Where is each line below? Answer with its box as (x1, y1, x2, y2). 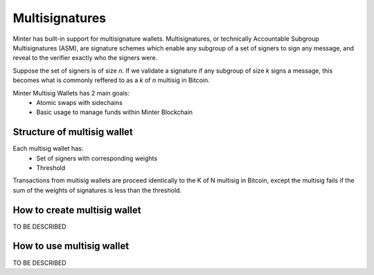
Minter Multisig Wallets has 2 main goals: (12, 88, 130, 97)
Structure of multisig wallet (12, 126, 133, 138)
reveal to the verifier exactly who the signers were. (12, 54, 158, 62)
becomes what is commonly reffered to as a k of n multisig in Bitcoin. (12, 76, 211, 84)
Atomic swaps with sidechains (36, 98, 123, 106)
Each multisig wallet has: (12, 144, 84, 153)
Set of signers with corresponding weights (36, 154, 158, 162)
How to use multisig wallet (12, 240, 130, 252)
